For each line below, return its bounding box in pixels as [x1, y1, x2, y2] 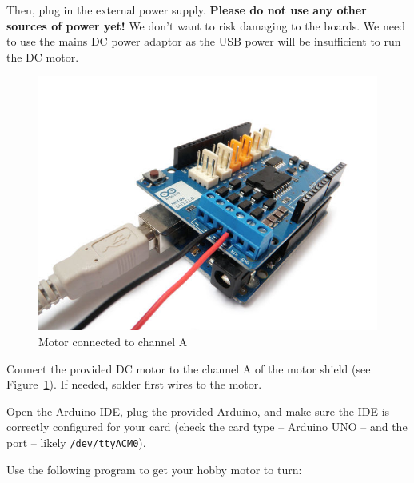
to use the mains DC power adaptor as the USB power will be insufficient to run [6, 33, 401, 50]
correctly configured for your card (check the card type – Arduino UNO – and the [6, 418, 408, 435]
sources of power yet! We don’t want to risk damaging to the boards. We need [6, 17, 405, 34]
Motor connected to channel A [38, 333, 188, 349]
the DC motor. [6, 48, 79, 65]
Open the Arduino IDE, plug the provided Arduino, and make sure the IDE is [6, 402, 390, 419]
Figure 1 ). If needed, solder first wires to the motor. [6, 376, 262, 393]
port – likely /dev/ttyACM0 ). [6, 433, 146, 450]
